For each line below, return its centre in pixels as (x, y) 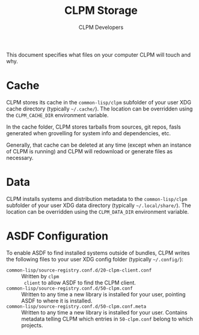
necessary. (20, 158)
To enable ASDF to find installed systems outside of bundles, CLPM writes (98, 253)
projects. (32, 325)
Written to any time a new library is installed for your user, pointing (103, 294)
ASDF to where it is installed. (57, 301)
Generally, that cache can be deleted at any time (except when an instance (99, 145)
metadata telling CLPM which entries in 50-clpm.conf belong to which (107, 319)
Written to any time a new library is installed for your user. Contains (104, 312)
